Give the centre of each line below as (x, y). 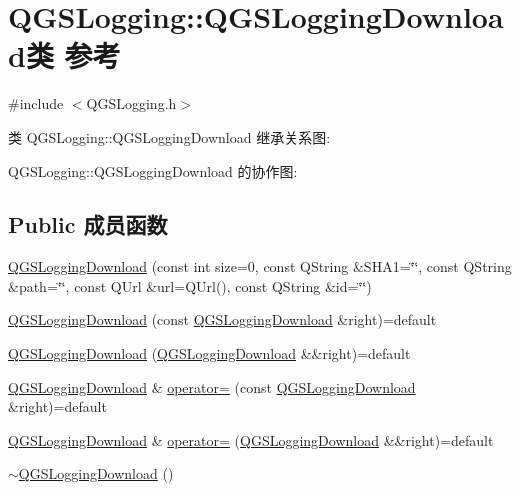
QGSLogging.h (131, 103)
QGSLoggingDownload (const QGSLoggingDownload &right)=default (222, 319)
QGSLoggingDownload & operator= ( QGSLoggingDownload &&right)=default (251, 439)
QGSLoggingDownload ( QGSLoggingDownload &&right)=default (209, 353)
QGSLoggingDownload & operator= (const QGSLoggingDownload (212, 386)
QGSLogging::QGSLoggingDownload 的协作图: (153, 170)
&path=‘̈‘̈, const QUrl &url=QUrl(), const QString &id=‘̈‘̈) (190, 285)
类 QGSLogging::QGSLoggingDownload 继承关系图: (169, 136)
